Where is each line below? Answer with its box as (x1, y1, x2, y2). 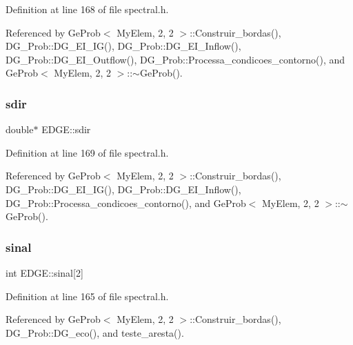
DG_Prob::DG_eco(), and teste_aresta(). (6, 325, 184, 339)
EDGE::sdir (41, 122, 91, 137)
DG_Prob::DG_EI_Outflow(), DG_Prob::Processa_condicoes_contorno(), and (6, 52, 345, 66)
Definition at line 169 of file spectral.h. (6, 145, 169, 159)
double (6, 122, 34, 137)
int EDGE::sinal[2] (6, 265, 83, 279)
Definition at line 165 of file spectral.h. (6, 288, 169, 303)
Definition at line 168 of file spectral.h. (6, 2, 169, 16)
